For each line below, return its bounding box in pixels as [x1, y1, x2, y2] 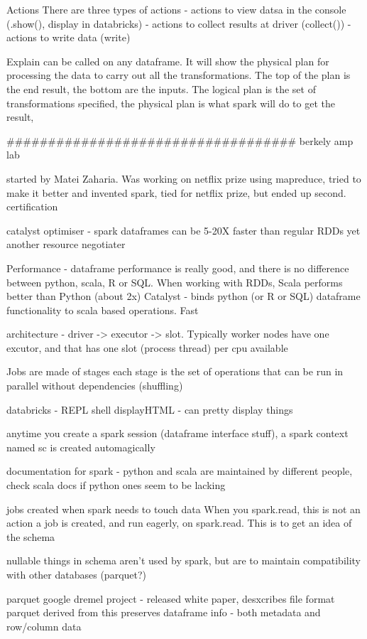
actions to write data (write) [6, 30, 131, 45]
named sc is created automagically [6, 439, 155, 454]
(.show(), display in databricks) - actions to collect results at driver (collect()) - [6, 16, 351, 31]
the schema [6, 529, 55, 544]
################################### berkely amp [6, 133, 354, 148]
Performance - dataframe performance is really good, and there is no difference [6, 260, 349, 275]
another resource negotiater [6, 237, 126, 252]
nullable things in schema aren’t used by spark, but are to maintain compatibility [6, 553, 361, 568]
